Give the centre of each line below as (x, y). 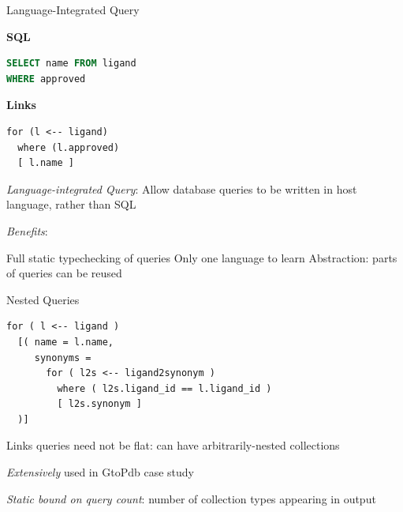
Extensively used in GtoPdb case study (100, 472)
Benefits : (27, 230)
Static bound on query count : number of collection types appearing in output (191, 498)
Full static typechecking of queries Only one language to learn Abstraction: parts (202, 257)
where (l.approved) (69, 147)
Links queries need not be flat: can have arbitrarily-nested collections (173, 445)
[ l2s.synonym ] (99, 404)
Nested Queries (43, 299)
